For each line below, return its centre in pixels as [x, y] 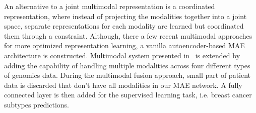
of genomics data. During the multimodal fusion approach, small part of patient [127, 75]
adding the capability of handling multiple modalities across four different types [127, 65]
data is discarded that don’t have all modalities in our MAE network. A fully [123, 85]
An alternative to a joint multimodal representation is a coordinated [110, 6]
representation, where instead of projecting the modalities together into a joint [125, 16]
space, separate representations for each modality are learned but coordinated [124, 26]
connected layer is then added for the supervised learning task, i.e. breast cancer [128, 95]
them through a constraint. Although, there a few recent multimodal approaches [128, 35]
